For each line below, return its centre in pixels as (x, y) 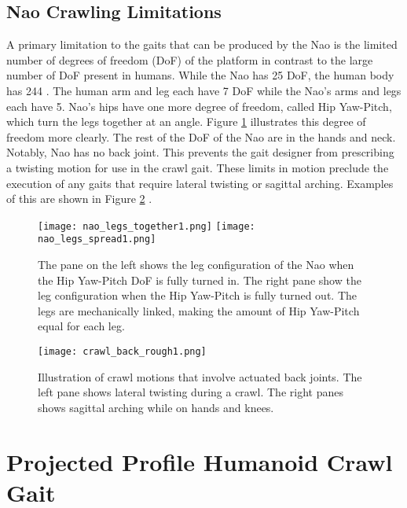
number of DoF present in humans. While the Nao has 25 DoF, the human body (200, 75)
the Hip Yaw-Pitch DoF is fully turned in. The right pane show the (200, 280)
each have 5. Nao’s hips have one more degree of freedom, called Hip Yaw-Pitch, (199, 106)
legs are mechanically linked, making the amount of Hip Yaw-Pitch (199, 310)
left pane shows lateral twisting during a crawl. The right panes (191, 392)
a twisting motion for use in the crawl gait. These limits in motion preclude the (198, 167)
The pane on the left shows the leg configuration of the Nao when (196, 265)
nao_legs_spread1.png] (97, 239)
